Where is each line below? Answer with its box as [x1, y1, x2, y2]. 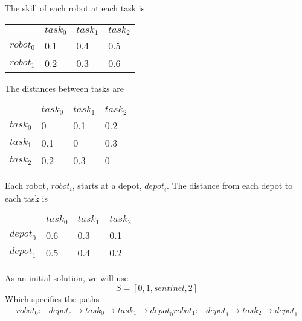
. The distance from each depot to [167, 179, 293, 192]
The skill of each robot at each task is [5, 2, 145, 14]
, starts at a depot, [72, 179, 142, 192]
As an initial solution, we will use [5, 272, 129, 284]
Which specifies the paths [5, 292, 100, 305]
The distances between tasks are [5, 81, 124, 94]
